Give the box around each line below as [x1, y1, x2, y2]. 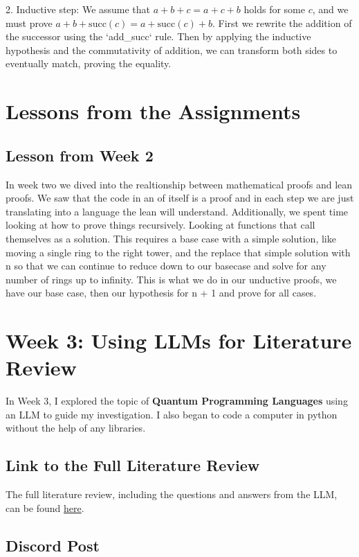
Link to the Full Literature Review [6, 454, 260, 476]
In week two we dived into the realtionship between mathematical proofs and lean [6, 177, 353, 191]
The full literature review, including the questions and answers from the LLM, [6, 487, 338, 502]
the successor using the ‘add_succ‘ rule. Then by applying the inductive [6, 29, 311, 44]
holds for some [243, 2, 305, 16]
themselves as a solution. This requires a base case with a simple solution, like [6, 231, 336, 245]
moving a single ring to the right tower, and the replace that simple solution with [6, 245, 351, 259]
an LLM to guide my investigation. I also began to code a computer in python [6, 407, 338, 421]
